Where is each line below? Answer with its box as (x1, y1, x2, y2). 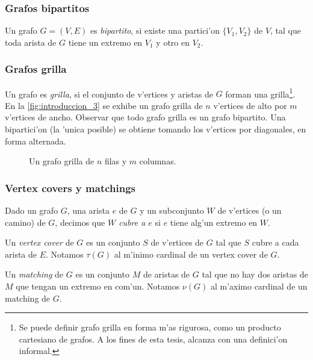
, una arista (67, 204, 110, 217)
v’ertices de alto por (213, 99, 287, 111)
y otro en (156, 36, 190, 48)
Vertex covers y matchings (5, 180, 135, 195)
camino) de (5, 216, 46, 228)
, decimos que (55, 216, 105, 228)
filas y (104, 155, 127, 167)
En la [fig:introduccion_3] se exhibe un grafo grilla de (5, 99, 203, 111)
